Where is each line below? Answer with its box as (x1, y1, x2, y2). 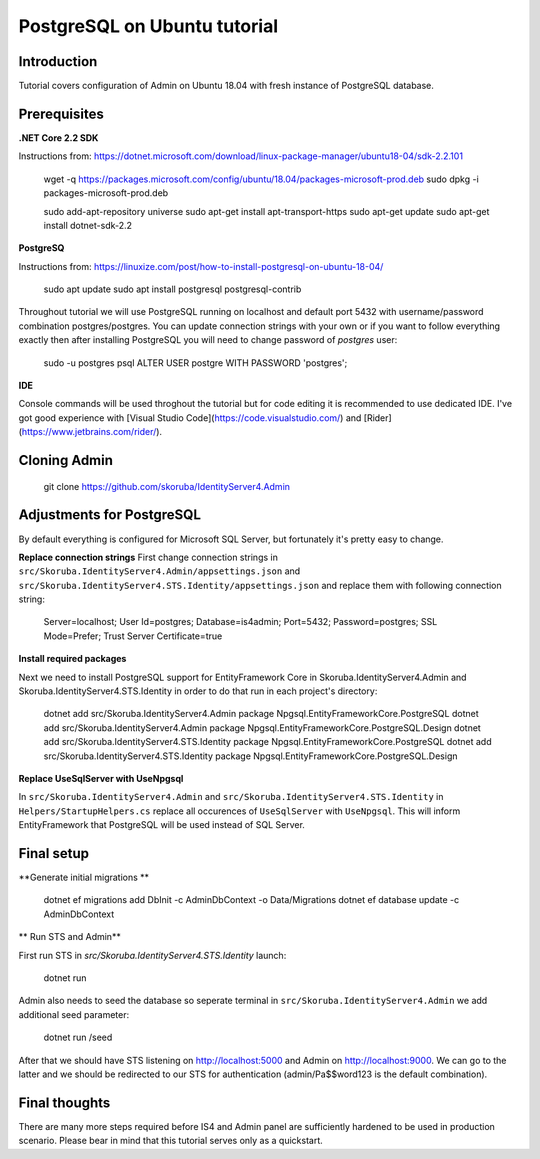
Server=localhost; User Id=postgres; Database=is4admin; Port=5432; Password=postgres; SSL (43, 616, 438, 628)
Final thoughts (18, 1094, 111, 1111)
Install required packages (18, 653, 127, 665)
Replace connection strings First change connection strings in (18, 551, 279, 563)
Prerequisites (18, 105, 104, 122)
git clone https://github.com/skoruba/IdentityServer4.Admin (43, 480, 290, 492)
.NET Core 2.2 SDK (18, 131, 99, 144)
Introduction (18, 53, 98, 70)
